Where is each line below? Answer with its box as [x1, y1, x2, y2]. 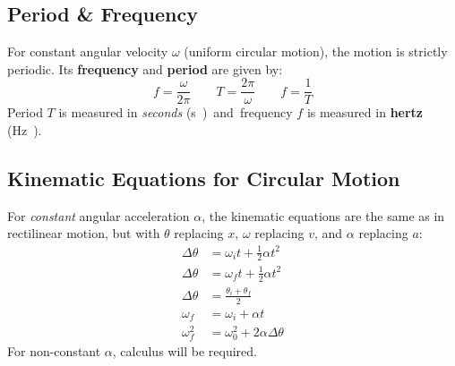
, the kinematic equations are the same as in [202, 206, 445, 225]
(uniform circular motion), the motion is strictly [184, 42, 448, 61]
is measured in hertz [306, 103, 423, 122]
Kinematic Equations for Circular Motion [7, 165, 400, 192]
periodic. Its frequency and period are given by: [7, 59, 283, 78]
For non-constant [7, 342, 101, 361]
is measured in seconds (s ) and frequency [58, 103, 293, 122]
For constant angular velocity [7, 42, 168, 61]
